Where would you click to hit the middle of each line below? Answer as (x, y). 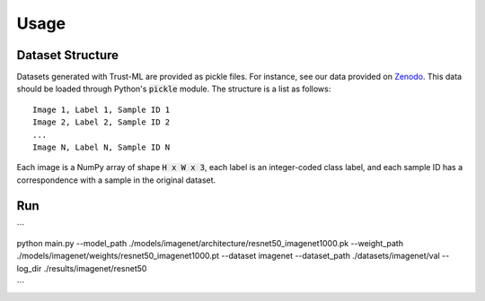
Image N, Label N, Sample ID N (101, 147)
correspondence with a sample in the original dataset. (116, 180)
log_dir (29, 268)
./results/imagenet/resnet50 (95, 268)
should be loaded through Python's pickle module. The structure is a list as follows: (174, 89)
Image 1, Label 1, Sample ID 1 (101, 109)
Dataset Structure (68, 55)
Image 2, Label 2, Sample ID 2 (101, 122)
